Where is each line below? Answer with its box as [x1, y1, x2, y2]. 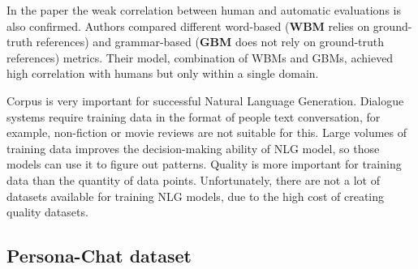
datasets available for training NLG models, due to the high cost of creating [6, 187, 385, 204]
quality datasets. [6, 203, 88, 220]
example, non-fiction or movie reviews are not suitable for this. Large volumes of [6, 124, 407, 141]
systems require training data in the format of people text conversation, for [6, 108, 381, 125]
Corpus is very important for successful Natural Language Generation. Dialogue [6, 92, 404, 109]
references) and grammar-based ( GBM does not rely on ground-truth [36, 33, 385, 50]
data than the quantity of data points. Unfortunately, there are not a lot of [6, 171, 380, 188]
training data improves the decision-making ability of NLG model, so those [6, 139, 380, 156]
